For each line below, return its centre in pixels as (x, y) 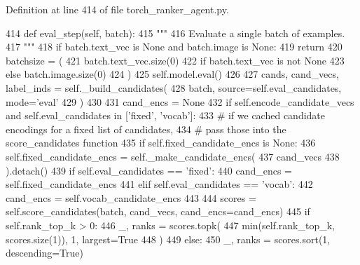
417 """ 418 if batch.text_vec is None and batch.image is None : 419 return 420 (174, 47)
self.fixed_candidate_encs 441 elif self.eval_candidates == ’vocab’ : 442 (159, 184)
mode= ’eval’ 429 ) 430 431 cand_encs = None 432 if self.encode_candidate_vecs (180, 101)
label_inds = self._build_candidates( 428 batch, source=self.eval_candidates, (174, 87)
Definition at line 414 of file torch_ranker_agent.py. (117, 9)
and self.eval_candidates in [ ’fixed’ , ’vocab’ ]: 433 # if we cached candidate (166, 115)
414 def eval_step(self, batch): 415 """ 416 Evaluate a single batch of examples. (175, 33)
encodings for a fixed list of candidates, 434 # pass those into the (146, 129)
